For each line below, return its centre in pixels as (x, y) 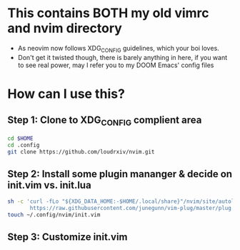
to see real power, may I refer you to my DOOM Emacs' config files (116, 65)
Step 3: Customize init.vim (67, 237)
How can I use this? (66, 94)
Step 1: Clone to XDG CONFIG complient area (105, 121)
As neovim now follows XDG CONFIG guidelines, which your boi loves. (118, 49)
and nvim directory (65, 28)
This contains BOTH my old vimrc (108, 13)
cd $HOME (20, 138)
